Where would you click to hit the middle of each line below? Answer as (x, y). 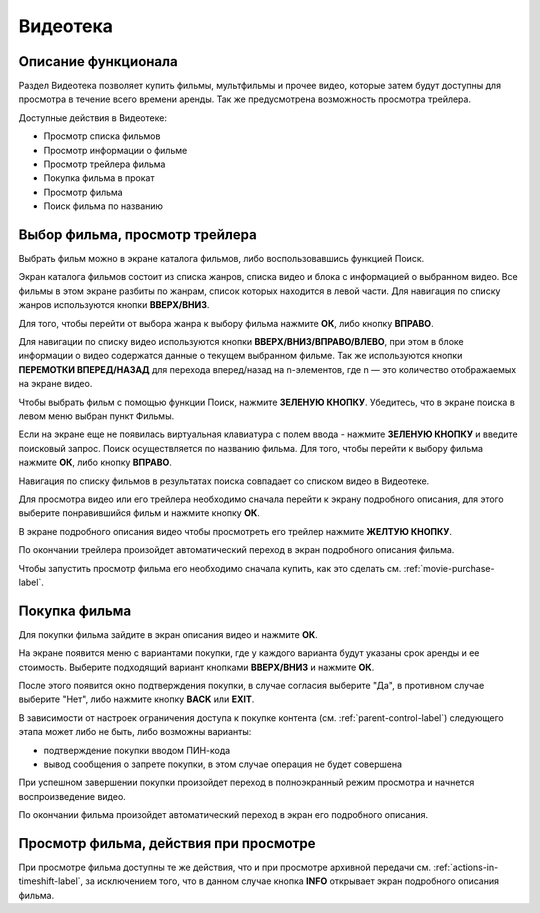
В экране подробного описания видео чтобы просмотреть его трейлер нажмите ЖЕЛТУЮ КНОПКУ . (235, 531)
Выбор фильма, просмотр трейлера (137, 234)
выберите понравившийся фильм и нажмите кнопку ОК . (139, 513)
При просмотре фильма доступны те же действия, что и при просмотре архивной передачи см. (225, 867)
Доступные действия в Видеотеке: (92, 117)
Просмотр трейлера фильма (104, 164)
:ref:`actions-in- (466, 867)
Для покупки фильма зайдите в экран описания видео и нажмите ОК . (168, 634)
